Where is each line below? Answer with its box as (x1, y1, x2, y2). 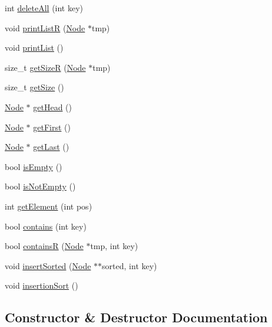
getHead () (33, 100, 72, 113)
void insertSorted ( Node (5, 259, 91, 272)
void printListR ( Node (5, 21, 85, 34)
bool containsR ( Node (5, 240, 84, 252)
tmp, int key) (90, 240, 138, 252)
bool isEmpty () (5, 160, 62, 172)
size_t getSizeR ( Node (5, 61, 86, 73)
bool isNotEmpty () (5, 180, 76, 192)
